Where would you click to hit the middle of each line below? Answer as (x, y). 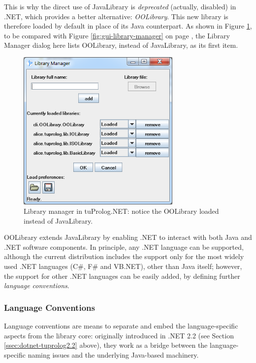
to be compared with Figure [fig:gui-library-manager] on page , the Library (117, 35)
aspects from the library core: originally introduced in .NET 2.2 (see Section (119, 335)
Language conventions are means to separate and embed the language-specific (121, 326)
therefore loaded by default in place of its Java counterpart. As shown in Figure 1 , (128, 26)
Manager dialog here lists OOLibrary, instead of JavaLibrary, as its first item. (121, 45)
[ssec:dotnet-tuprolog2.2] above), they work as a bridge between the (106, 345)
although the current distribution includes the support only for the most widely (124, 256)
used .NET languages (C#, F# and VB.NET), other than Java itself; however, (123, 266)
